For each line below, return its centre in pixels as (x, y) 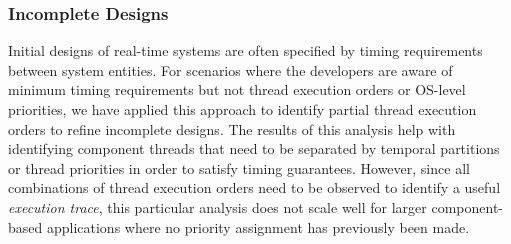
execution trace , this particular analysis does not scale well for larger (217, 206)
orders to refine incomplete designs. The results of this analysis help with (232, 128)
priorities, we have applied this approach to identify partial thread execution (242, 109)
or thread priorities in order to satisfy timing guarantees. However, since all (239, 167)
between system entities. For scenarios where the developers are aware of (230, 69)
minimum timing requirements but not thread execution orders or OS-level (237, 89)
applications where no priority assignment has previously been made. (258, 226)
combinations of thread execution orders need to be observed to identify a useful (254, 187)
